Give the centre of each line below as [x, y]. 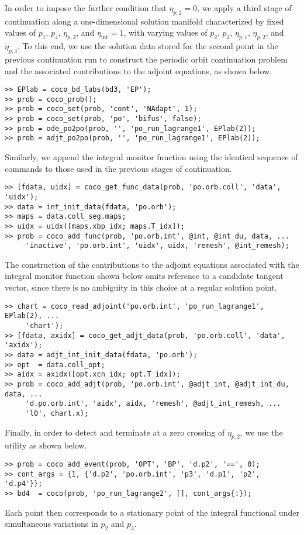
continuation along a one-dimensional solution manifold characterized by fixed [144, 21]
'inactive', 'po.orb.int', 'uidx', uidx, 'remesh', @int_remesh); [157, 246]
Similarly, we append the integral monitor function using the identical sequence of [151, 157]
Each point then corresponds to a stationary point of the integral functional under [152, 512]
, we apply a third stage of [244, 8]
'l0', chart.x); [57, 413]
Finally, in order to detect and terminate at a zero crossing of [115, 432]
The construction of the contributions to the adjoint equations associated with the [152, 264]
